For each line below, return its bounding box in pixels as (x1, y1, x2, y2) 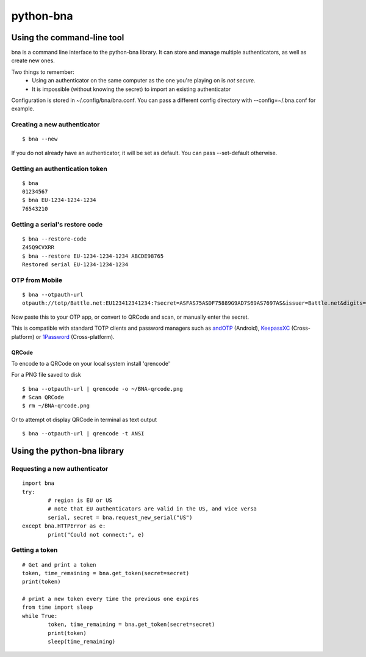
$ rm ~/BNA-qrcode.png (22, 402, 90, 409)
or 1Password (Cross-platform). (35, 333, 115, 340)
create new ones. (11, 57, 55, 64)
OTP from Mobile (11, 275, 63, 284)
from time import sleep (22, 604, 93, 611)
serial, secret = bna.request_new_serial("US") (48, 514, 193, 521)
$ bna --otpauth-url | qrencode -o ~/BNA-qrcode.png (22, 385, 183, 392)
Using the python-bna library (11, 446, 124, 456)
